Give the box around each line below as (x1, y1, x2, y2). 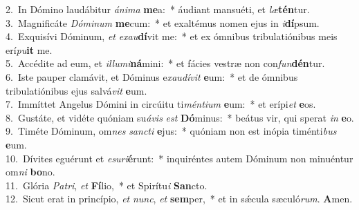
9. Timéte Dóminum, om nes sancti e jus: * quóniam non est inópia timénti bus (6, 124, 337, 138)
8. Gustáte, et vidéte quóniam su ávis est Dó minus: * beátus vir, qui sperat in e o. (6, 110, 354, 124)
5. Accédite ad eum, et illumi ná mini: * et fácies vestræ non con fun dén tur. (6, 56, 325, 70)
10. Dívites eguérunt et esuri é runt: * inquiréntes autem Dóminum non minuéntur (6, 151, 353, 165)
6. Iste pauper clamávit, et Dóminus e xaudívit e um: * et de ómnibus (6, 69, 298, 84)
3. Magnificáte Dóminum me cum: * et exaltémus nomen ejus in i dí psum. (6, 15, 320, 30)
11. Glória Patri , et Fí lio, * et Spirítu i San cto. (6, 178, 208, 192)
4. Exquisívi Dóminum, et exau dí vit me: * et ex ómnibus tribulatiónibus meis (6, 29, 338, 44)
